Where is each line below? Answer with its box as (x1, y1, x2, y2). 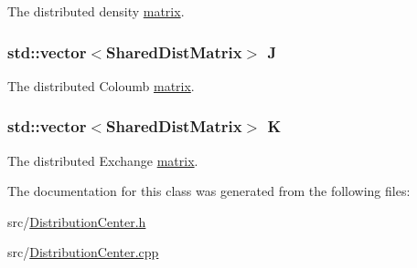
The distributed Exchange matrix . (7, 150, 198, 170)
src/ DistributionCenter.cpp (7, 242, 159, 262)
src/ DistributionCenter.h (7, 211, 146, 231)
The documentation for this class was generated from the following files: (7, 181, 411, 201)
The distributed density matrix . (7, 2, 185, 20)
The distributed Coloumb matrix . (7, 76, 195, 95)
